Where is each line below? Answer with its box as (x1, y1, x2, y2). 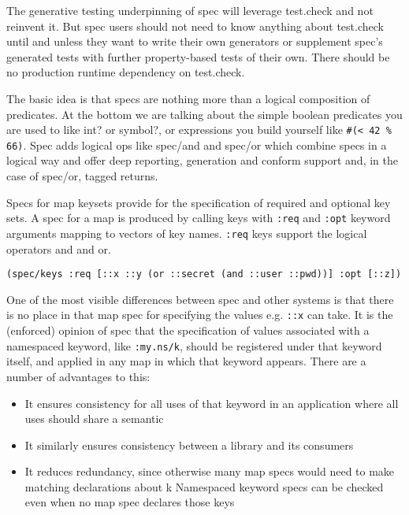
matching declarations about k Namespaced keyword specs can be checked (24, 478, 384, 495)
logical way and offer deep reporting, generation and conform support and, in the (6, 152, 398, 169)
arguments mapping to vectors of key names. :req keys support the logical (6, 224, 367, 241)
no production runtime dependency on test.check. (6, 64, 245, 80)
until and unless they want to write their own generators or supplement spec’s (6, 33, 383, 50)
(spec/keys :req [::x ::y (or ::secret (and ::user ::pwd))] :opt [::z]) (6, 269, 402, 280)
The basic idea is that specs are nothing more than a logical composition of (6, 90, 370, 106)
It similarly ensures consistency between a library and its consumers (24, 436, 354, 453)
